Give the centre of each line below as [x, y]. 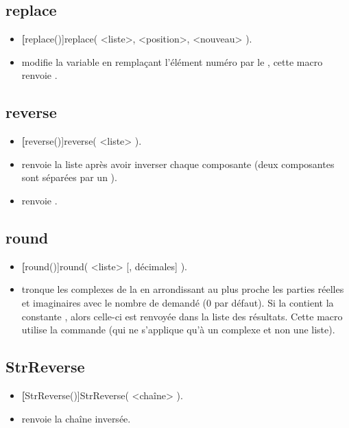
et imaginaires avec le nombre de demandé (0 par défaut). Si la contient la [178, 302]
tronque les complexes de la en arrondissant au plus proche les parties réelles [183, 289]
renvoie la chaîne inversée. [76, 418]
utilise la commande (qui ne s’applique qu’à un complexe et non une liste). [178, 330]
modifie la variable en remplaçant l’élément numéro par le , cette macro [172, 61]
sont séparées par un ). [69, 177]
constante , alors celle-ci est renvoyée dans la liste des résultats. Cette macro [182, 316]
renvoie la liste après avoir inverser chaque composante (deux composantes [178, 164]
